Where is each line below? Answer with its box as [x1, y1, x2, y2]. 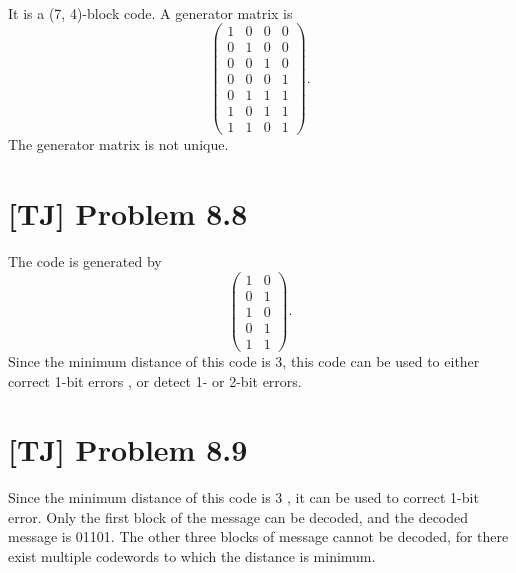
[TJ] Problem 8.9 [8, 429, 248, 470]
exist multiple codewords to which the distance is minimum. [8, 546, 376, 567]
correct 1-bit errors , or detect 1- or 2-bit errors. [8, 370, 302, 391]
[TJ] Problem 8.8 [8, 193, 248, 234]
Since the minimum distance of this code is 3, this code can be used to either [8, 350, 480, 371]
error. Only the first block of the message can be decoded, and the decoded [8, 506, 469, 527]
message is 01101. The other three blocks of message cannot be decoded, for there [8, 526, 509, 547]
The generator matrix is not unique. [8, 134, 229, 155]
